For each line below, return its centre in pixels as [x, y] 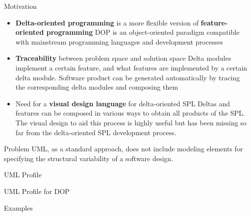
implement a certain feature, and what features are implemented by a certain [131, 67]
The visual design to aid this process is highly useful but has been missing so [131, 122]
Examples [18, 207]
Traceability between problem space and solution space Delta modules [123, 58]
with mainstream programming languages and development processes [119, 41]
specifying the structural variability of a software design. [89, 158]
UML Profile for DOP [37, 191]
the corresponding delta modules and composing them [97, 87]
